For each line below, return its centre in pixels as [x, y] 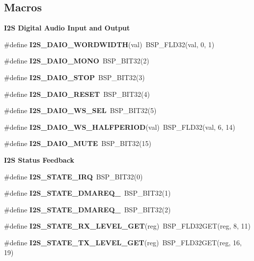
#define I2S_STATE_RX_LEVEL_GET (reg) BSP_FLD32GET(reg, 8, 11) [127, 226]
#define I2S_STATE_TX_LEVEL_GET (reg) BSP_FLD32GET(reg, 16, [123, 242]
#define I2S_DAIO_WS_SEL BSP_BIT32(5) [80, 110]
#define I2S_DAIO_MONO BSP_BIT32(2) [77, 61]
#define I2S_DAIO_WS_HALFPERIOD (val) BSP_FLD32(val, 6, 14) [120, 127]
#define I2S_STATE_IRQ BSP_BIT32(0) [73, 176]
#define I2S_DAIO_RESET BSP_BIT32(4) [77, 94]
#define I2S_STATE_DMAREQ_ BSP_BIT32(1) [87, 193]
